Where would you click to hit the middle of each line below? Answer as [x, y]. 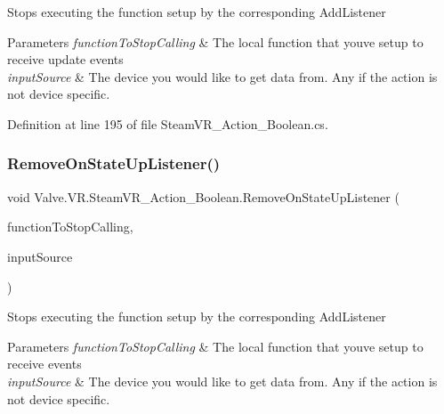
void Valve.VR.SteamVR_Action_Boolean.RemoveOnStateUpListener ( [203, 196]
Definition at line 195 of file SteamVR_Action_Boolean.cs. [168, 123]
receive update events [65, 59]
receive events [44, 364]
